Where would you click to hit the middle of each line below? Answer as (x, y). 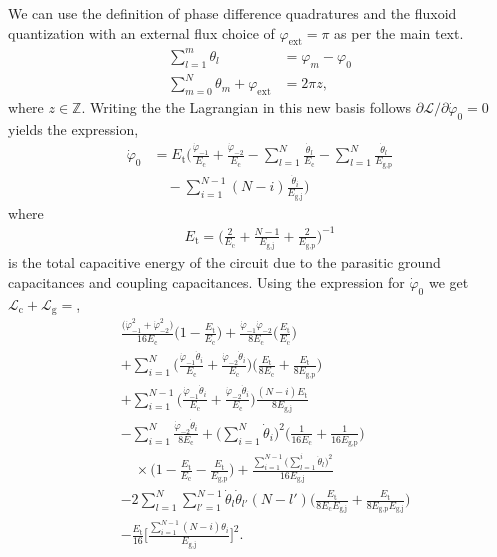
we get (448, 281)
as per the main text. (399, 32)
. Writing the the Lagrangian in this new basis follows (246, 107)
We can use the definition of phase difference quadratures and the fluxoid (232, 13)
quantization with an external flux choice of (141, 32)
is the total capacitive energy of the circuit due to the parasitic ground (224, 262)
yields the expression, (73, 128)
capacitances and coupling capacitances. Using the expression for (206, 281)
